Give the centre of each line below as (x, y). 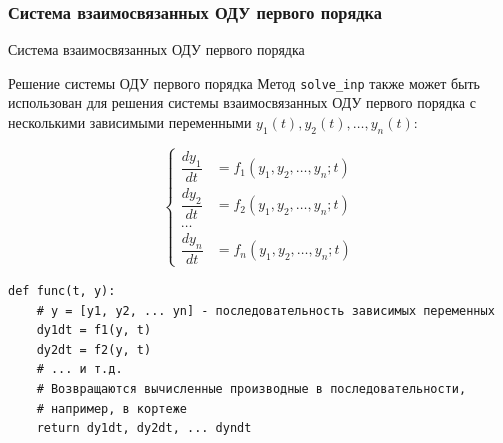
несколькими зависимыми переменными (130, 122)
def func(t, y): (62, 290)
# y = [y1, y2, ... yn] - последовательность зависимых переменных (265, 310)
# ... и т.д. (79, 369)
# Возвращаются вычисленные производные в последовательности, (251, 388)
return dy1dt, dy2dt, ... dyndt (144, 428)
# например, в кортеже (111, 408)
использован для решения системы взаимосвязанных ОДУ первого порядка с (242, 102)
